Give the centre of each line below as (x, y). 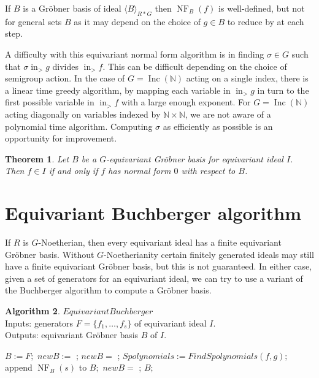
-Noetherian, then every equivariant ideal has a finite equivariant (160, 242)
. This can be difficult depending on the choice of (195, 66)
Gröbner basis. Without (50, 254)
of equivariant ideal (171, 323)
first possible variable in (50, 102)
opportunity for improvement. (61, 138)
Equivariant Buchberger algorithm (153, 213)
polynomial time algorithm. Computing (79, 126)
